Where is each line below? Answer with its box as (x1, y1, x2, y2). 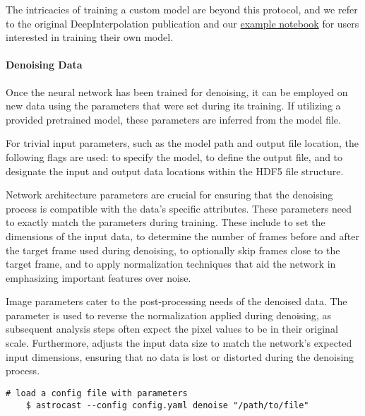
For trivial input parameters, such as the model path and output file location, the (6, 136, 359, 150)
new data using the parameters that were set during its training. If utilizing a (6, 98, 341, 113)
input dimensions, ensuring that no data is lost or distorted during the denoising (6, 349, 354, 364)
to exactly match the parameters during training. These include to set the (6, 215, 325, 230)
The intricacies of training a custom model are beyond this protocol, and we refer (6, 2, 358, 16)
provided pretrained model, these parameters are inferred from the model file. (6, 112, 341, 126)
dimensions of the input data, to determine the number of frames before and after (6, 228, 359, 243)
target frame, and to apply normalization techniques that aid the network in (6, 256, 336, 271)
